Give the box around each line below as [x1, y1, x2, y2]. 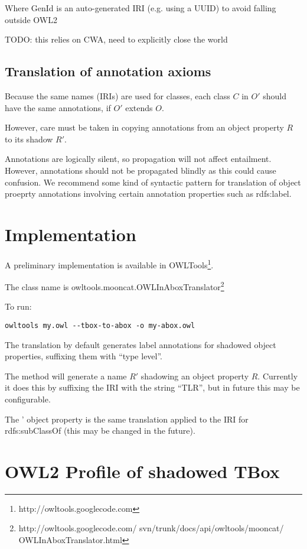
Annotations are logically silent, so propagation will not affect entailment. [5, 152, 272, 165]
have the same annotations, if [5, 101, 111, 113]
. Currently [257, 369, 298, 382]
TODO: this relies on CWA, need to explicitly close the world [5, 33, 228, 46]
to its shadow [5, 132, 53, 145]
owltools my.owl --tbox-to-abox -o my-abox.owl [5, 321, 195, 330]
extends [125, 101, 153, 113]
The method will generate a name [5, 369, 127, 382]
